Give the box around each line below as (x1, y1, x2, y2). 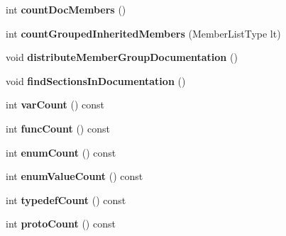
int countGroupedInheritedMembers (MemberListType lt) (6, 26, 281, 40)
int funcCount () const (6, 120, 110, 135)
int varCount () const (6, 97, 105, 112)
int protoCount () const (6, 216, 116, 231)
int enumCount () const (6, 145, 116, 159)
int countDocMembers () (6, 2, 126, 16)
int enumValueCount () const (6, 169, 143, 184)
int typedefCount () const (6, 192, 126, 207)
